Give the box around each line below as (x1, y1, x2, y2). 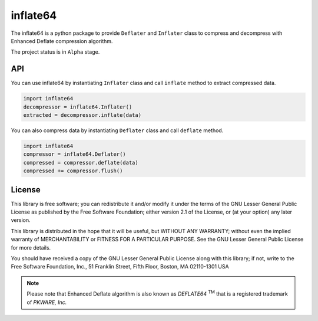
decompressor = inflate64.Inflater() (23, 103, 132, 110)
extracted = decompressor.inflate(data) (23, 112, 141, 118)
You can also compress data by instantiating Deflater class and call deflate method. (11, 127, 224, 134)
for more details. (11, 244, 51, 251)
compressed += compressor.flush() (23, 168, 123, 174)
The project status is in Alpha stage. (11, 48, 100, 55)
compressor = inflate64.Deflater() (23, 151, 126, 158)
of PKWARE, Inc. (26, 299, 67, 306)
